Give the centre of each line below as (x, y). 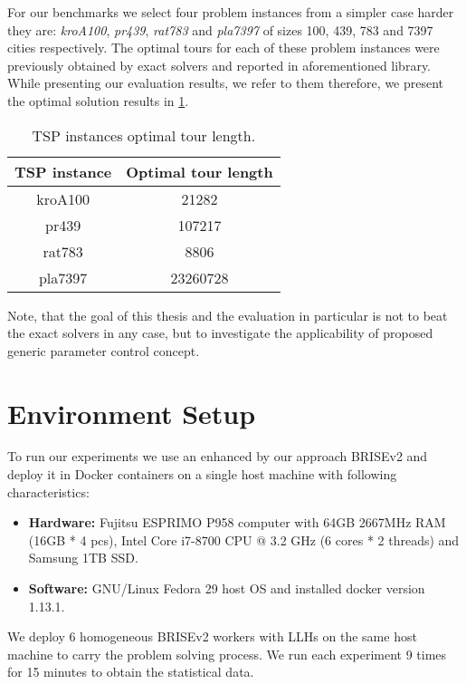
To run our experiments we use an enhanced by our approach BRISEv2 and (218, 456)
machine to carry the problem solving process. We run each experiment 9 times (227, 654)
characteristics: (48, 491)
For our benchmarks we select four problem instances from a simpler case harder (231, 12)
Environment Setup (132, 413)
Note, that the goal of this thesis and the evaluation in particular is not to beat (228, 315)
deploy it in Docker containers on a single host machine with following (202, 474)
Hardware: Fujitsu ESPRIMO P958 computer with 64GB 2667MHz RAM (237, 522)
